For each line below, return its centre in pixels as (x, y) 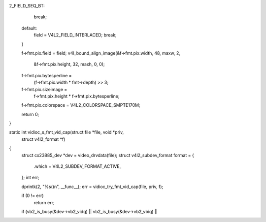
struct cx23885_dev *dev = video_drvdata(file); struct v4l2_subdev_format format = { (108, 155)
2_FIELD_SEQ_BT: (27, 6)
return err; (44, 202)
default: (29, 28)
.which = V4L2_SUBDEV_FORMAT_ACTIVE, (77, 166)
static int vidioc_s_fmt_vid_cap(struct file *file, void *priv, (66, 132)
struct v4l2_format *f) (43, 139)
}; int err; (30, 178)
